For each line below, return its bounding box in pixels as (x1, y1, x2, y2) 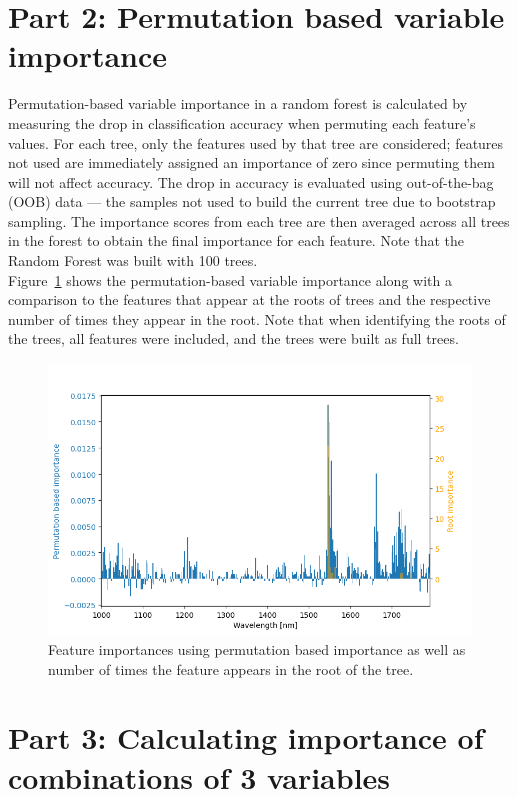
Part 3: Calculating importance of (8, 717, 484, 758)
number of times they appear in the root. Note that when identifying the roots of (8, 308, 506, 329)
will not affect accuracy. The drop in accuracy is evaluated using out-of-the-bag (8, 171, 494, 192)
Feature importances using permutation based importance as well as (48, 639, 466, 660)
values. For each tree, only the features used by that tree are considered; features (8, 132, 504, 153)
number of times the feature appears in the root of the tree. (48, 658, 414, 679)
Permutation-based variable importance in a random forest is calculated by (8, 93, 468, 114)
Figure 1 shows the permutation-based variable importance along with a (8, 269, 452, 290)
